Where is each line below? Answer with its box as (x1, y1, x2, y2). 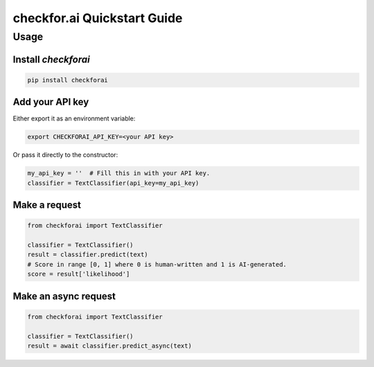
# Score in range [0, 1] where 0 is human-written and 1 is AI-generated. (27, 260, 287, 268)
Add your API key (12, 96, 89, 108)
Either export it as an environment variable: (12, 114, 136, 123)
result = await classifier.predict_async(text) (27, 341, 192, 350)
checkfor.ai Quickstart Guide (12, 10, 183, 26)
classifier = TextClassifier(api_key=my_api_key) (27, 179, 199, 187)
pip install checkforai (27, 76, 109, 84)
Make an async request (12, 290, 116, 302)
